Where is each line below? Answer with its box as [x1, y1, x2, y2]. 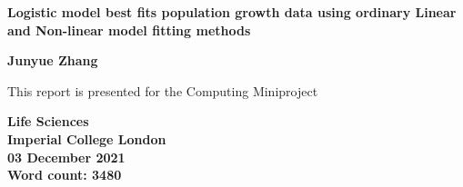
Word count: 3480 [7, 165, 122, 184]
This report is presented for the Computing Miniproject [7, 81, 318, 100]
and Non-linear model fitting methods [7, 20, 251, 39]
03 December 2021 [7, 147, 126, 166]
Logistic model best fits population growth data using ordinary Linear [7, 3, 457, 21]
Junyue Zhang [7, 51, 98, 70]
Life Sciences [7, 112, 89, 131]
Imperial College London [7, 129, 166, 148]
